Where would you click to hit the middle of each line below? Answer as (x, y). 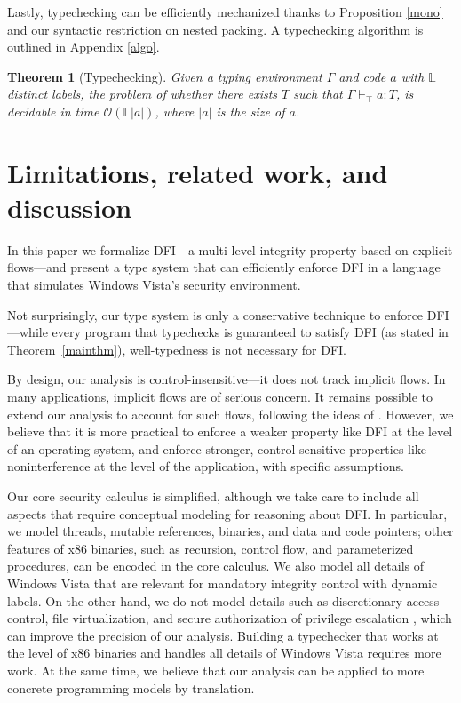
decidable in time (53, 111)
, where (175, 111)
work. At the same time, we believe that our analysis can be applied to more (216, 670)
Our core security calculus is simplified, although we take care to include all (213, 496)
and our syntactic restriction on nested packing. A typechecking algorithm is (215, 29)
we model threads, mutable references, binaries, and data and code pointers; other (230, 531)
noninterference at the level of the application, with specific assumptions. (206, 466)
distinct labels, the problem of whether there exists (143, 94)
